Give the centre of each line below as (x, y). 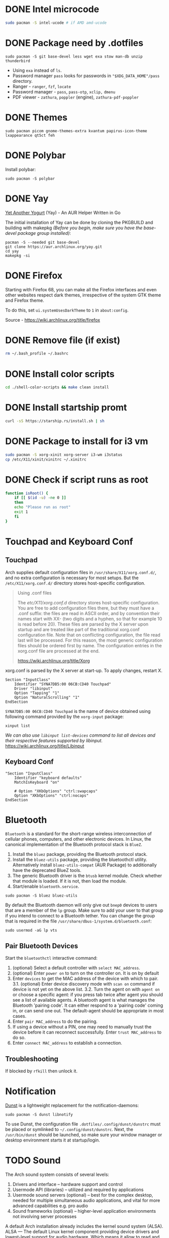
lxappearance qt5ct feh (30, 135)
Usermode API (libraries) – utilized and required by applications (78, 1190)
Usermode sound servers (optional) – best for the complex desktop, (83, 1195)
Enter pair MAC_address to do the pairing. (55, 1021)
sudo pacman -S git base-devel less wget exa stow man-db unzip (74, 57)
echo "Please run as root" (43, 507)
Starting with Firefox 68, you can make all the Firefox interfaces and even (81, 289)
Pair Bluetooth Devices (42, 946)
